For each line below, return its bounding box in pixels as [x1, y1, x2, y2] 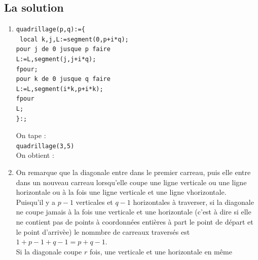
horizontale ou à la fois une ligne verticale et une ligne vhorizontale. [16, 187, 227, 197]
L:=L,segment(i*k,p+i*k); [16, 85, 103, 93]
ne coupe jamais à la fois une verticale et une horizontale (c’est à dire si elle [16, 206, 251, 217]
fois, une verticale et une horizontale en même [89, 246, 232, 256]
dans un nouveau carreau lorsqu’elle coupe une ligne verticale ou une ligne [16, 177, 247, 187]
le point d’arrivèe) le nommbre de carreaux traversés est [16, 226, 190, 237]
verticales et [76, 196, 113, 207]
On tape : [16, 130, 46, 141]
